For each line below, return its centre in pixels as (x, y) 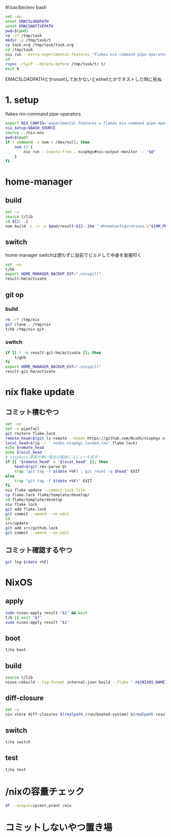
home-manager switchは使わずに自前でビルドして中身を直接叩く (74, 255)
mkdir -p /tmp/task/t (28, 40)
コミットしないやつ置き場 (59, 828)
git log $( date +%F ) (27, 562)
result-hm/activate (26, 279)
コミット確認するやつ (39, 550)
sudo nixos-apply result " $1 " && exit (46, 613)
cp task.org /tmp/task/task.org (39, 45)
